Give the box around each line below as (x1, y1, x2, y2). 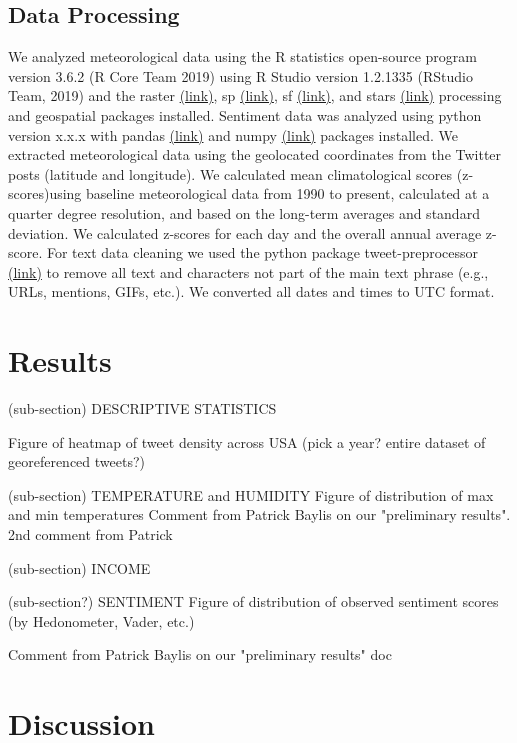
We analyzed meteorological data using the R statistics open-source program (8, 46, 477, 67)
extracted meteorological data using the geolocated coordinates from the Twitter (8, 144, 502, 165)
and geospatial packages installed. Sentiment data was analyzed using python (8, 104, 482, 125)
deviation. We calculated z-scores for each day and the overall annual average (8, 222, 482, 243)
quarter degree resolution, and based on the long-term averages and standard (8, 202, 480, 223)
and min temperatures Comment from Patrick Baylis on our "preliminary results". (8, 504, 511, 525)
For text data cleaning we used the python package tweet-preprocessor (46, 242, 479, 263)
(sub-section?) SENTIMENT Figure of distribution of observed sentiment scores (8, 591, 499, 612)
